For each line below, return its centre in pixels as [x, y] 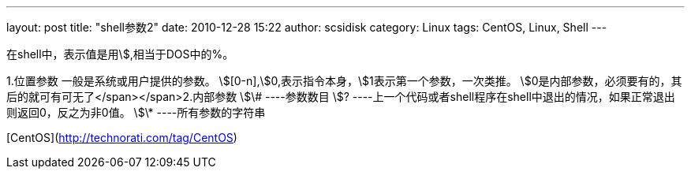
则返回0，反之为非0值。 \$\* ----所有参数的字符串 [136, 112]
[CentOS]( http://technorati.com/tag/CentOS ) [122, 138]
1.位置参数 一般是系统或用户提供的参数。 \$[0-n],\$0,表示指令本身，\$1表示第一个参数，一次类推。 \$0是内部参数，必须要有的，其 [344, 81]
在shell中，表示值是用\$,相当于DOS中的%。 [120, 54]
